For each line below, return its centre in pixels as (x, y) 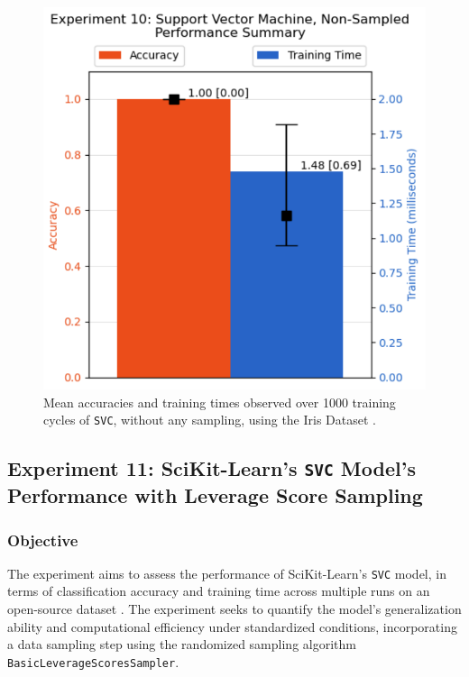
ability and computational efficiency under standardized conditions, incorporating (232, 626)
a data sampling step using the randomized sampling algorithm (182, 644)
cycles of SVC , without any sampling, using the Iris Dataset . (210, 420)
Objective (43, 540)
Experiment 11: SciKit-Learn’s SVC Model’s (212, 468)
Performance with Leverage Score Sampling (215, 495)
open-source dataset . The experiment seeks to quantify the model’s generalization (234, 609)
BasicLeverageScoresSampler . (93, 661)
